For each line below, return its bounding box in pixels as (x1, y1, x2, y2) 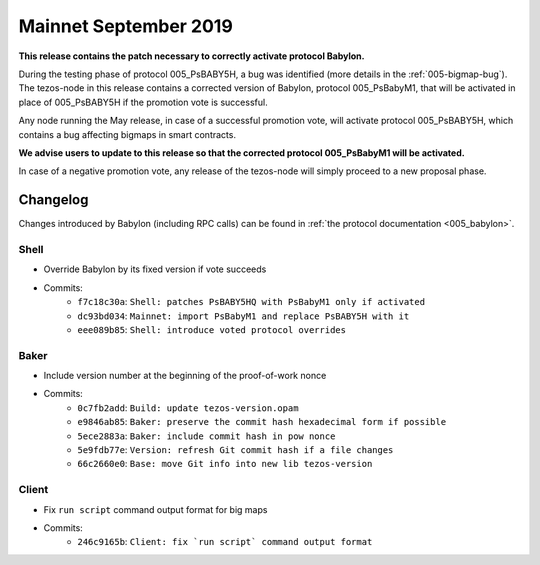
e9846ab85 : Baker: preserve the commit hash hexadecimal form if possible (77, 416, 447, 428)
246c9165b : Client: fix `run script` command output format (77, 536, 373, 548)
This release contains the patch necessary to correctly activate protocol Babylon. (18, 50, 365, 62)
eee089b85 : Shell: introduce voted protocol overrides (77, 323, 347, 335)
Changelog (18, 191, 89, 209)
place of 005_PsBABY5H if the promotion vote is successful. (18, 96, 269, 108)
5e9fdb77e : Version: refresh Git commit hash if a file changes (77, 443, 394, 455)
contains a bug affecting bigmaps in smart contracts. (18, 128, 237, 140)
